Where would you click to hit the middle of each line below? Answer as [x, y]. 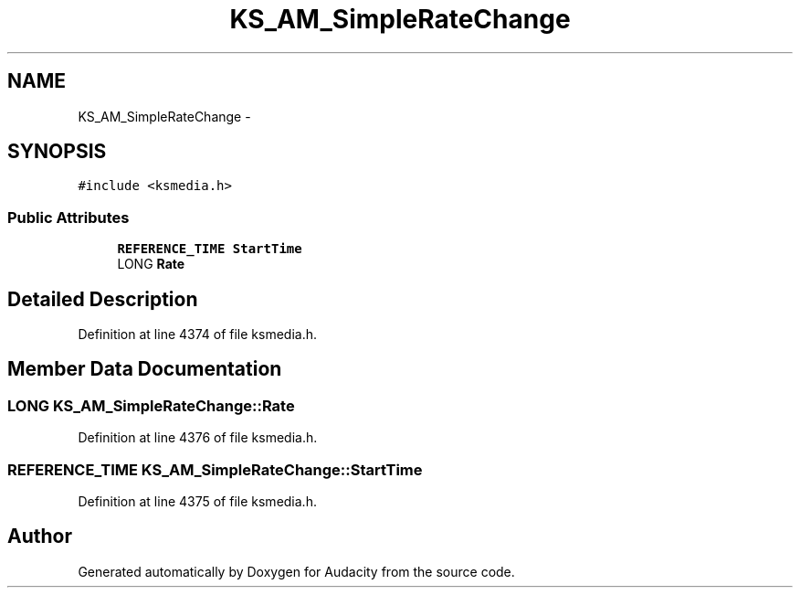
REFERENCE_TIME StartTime [210, 249]
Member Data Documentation [145, 369]
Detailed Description [103, 299]
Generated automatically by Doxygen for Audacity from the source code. [296, 571]
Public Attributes [68, 217]
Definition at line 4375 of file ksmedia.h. [197, 501]
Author [40, 537]
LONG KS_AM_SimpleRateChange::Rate [151, 405]
